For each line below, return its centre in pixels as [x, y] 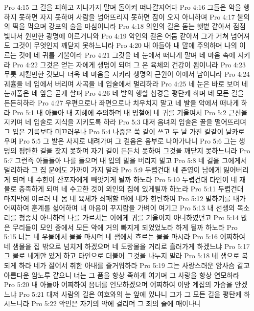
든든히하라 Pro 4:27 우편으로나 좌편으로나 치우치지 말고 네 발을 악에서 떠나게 [121, 102]
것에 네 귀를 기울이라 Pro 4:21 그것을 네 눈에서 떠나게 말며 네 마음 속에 [127, 54]
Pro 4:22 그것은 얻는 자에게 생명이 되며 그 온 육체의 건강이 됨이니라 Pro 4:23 [129, 64]
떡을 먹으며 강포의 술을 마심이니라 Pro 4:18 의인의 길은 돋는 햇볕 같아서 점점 [129, 26]
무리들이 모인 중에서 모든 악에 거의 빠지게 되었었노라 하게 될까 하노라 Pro [125, 227]
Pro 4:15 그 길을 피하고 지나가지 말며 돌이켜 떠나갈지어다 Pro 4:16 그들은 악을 [123, 7]
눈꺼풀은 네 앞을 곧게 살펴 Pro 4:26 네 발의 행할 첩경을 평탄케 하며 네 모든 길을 [124, 93]
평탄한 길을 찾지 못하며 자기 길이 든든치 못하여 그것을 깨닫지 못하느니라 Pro [135, 150]
